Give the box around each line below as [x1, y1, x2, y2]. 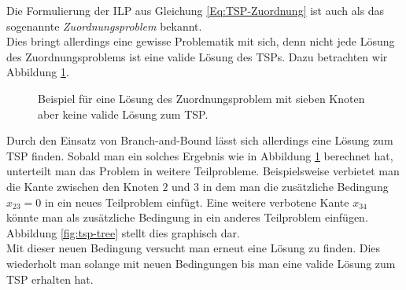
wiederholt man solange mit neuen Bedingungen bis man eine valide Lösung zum [6, 255, 396, 271]
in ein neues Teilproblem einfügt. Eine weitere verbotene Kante [44, 193, 349, 210]
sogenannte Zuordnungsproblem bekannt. [6, 17, 202, 34]
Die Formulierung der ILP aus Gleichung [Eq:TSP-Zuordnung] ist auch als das [6, 2, 385, 18]
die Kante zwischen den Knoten [6, 178, 159, 194]
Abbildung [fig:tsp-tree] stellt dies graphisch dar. [6, 224, 240, 240]
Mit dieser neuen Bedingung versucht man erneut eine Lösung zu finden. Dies [6, 240, 381, 256]
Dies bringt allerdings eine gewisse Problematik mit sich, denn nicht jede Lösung [6, 33, 395, 50]
